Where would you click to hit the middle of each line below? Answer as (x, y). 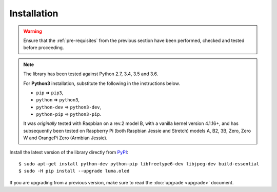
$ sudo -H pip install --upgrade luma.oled (74, 171)
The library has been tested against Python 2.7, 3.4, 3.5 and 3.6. (91, 74)
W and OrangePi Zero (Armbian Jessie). (65, 138)
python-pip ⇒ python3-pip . (69, 114)
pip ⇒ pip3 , (50, 93)
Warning (33, 31)
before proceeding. (44, 48)
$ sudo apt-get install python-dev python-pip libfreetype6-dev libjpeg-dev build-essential (139, 164)
